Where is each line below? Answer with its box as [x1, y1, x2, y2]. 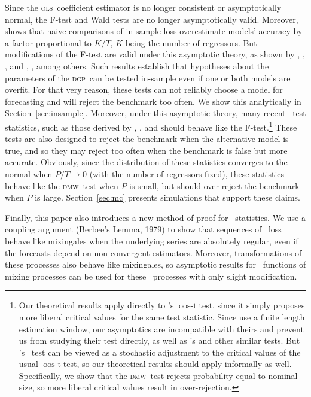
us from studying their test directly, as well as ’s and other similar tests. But [19, 334, 300, 347]
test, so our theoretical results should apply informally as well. [63, 357, 292, 370]
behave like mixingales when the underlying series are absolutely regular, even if [5, 234, 298, 247]
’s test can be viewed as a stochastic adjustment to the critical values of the [19, 346, 301, 358]
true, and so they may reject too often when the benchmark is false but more [5, 144, 288, 156]
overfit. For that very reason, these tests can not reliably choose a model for [5, 83, 283, 96]
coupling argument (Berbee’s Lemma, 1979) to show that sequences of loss [5, 223, 282, 235]
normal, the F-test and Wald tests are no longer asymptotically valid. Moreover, [5, 13, 298, 25]
